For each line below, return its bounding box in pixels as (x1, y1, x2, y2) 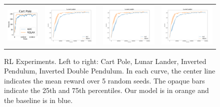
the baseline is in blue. (4, 94, 73, 105)
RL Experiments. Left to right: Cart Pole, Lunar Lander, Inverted (4, 55, 206, 66)
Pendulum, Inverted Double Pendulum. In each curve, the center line (4, 65, 215, 76)
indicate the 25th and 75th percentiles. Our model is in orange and (4, 85, 209, 95)
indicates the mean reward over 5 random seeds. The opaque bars (4, 75, 205, 85)
